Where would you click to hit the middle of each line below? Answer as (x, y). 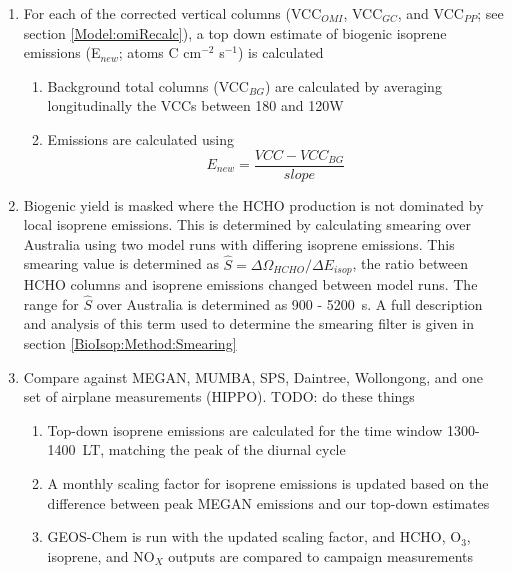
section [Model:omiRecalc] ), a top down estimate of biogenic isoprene (235, 32)
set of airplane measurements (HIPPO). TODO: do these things (219, 396)
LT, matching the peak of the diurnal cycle (214, 449)
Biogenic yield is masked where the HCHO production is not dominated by (253, 204)
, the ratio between (410, 263)
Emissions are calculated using (141, 138)
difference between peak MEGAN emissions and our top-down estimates (268, 502)
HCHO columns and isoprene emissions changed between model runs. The (250, 284)
